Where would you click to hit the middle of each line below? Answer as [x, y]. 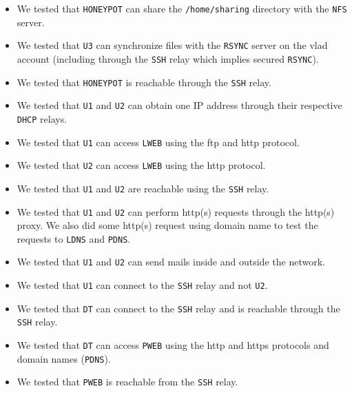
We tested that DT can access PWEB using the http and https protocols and [173, 345]
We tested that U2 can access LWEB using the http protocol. [141, 165]
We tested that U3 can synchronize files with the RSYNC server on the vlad [172, 45]
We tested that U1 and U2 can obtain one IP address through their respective [179, 105]
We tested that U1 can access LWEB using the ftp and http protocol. [158, 142]
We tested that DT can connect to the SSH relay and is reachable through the [178, 308]
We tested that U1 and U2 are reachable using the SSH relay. [143, 188]
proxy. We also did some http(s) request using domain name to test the [167, 225]
